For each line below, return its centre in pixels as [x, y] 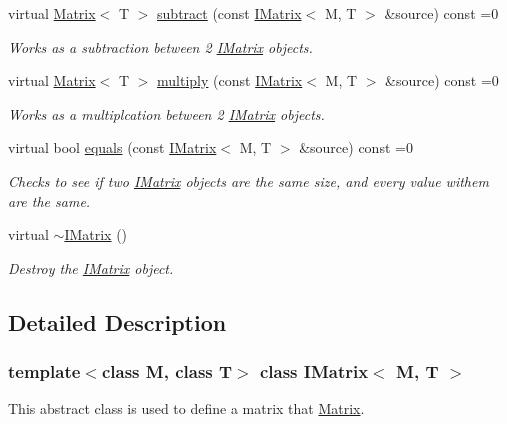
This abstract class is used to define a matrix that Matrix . [186, 408]
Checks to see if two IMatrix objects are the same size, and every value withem [248, 180]
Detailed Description [117, 321]
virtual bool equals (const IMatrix [112, 147]
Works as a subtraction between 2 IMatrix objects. [160, 46]
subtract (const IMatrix [229, 13]
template [44, 371]
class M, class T [167, 371]
